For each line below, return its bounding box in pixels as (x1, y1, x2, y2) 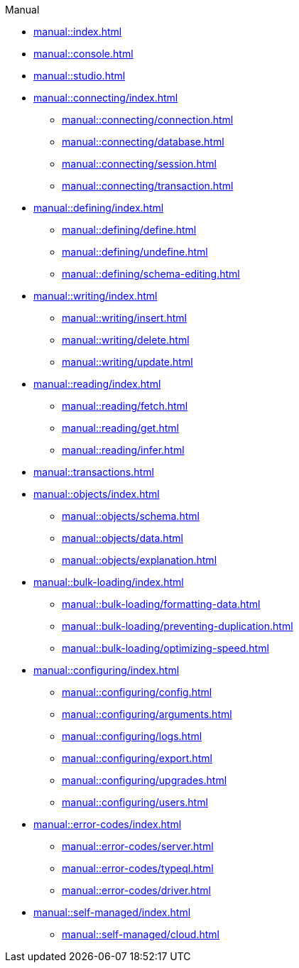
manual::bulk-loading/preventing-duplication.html (62, 620, 293, 632)
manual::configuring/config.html (62, 686, 212, 698)
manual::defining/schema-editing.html (62, 268, 240, 280)
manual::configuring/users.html (62, 796, 208, 808)
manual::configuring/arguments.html (62, 708, 232, 720)
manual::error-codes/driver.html (62, 884, 211, 896)
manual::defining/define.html (62, 224, 197, 236)
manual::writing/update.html (62, 356, 193, 368)
